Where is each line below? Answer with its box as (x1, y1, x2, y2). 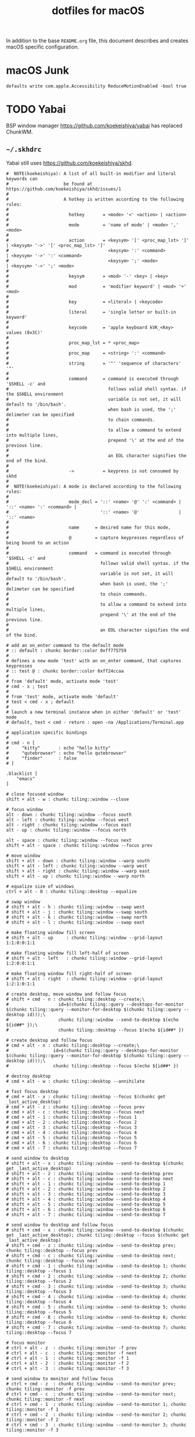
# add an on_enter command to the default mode (6, 642, 124, 648)
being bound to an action (6, 540, 69, 546)
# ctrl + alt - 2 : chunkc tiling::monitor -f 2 (6, 1360, 130, 1366)
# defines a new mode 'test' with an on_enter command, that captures (6, 658, 182, 663)
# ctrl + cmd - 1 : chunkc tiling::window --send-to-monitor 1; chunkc (6, 1401, 187, 1407)
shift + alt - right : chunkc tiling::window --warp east (6, 868, 150, 874)
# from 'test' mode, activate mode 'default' (6, 693, 119, 700)
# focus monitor (6, 1340, 46, 1346)
